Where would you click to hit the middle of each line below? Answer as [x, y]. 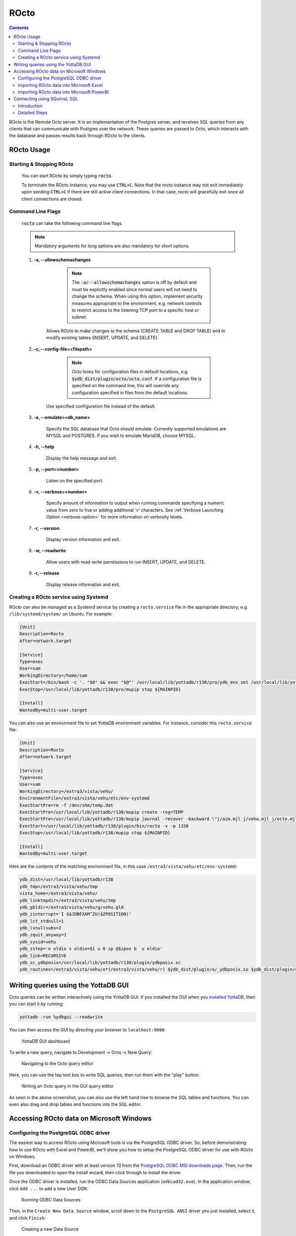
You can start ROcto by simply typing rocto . [67, 176]
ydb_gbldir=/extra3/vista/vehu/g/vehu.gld [72, 907]
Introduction [30, 106]
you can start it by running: [37, 1004]
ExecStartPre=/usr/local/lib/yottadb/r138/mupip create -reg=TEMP [101, 812]
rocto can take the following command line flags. [72, 223]
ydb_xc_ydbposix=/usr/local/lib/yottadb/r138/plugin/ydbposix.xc [100, 963]
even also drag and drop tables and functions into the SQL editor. [75, 1104]
